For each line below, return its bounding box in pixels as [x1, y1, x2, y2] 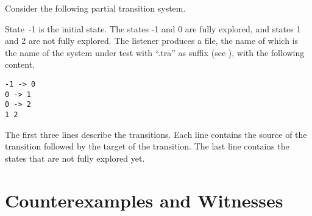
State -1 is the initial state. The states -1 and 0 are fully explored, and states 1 [5, 22, 301, 35]
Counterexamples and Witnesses [5, 187, 283, 212]
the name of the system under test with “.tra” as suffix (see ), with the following [5, 46, 305, 59]
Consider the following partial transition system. [5, 2, 186, 14]
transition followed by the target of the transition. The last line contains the [5, 140, 289, 153]
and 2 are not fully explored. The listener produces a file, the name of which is [5, 34, 299, 47]
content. [5, 58, 35, 71]
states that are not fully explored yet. [5, 151, 145, 164]
